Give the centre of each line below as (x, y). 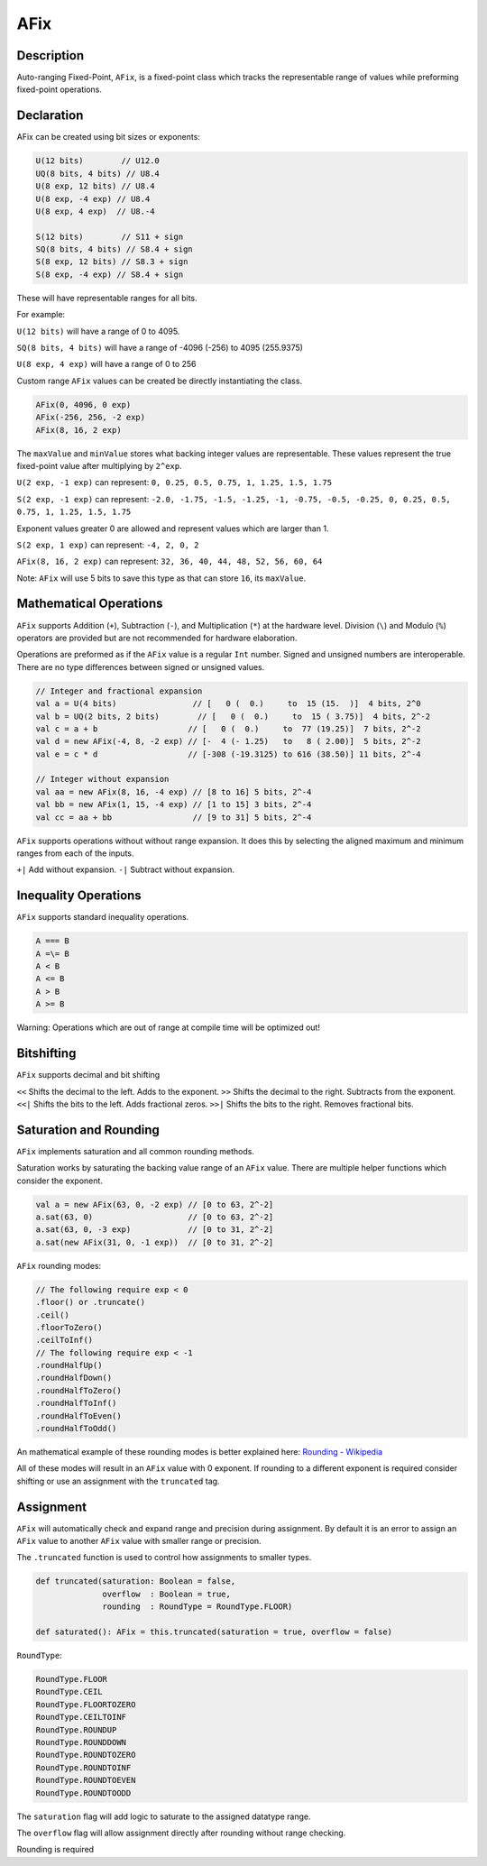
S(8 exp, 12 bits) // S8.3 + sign (112, 262)
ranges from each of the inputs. (75, 853)
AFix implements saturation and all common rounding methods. (135, 1151)
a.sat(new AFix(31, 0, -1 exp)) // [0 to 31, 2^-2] (155, 1242)
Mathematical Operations (90, 604)
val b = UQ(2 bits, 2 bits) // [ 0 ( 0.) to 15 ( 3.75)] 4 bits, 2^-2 (233, 716)
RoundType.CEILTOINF (81, 1717)
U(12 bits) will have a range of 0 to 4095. (98, 331)
